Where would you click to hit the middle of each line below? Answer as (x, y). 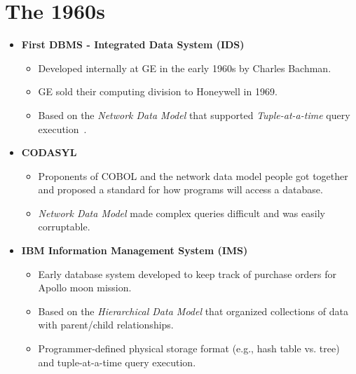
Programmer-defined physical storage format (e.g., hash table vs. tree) (189, 348)
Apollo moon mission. (85, 288)
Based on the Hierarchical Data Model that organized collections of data (193, 311)
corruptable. (64, 227)
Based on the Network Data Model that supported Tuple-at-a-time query (194, 115)
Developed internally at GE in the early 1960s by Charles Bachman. (185, 68)
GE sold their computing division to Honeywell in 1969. (158, 91)
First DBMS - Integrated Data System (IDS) (133, 44)
